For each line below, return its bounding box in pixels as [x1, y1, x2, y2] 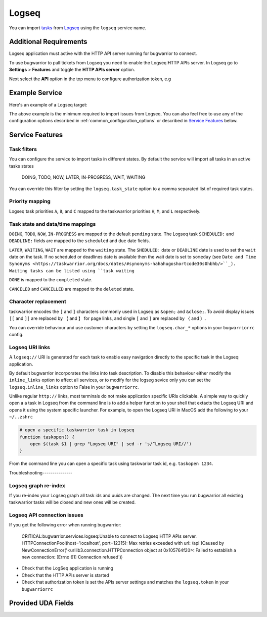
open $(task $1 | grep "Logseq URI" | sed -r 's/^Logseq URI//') [30, 441, 192, 447]
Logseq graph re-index [9, 482, 65, 489]
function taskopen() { [19, 434, 75, 440]
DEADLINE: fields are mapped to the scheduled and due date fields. [9, 238, 150, 244]
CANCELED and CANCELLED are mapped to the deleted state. [9, 286, 134, 292]
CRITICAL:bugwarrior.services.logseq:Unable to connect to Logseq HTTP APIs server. [21, 533, 197, 539]
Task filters [9, 146, 37, 153]
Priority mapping [9, 198, 51, 205]
